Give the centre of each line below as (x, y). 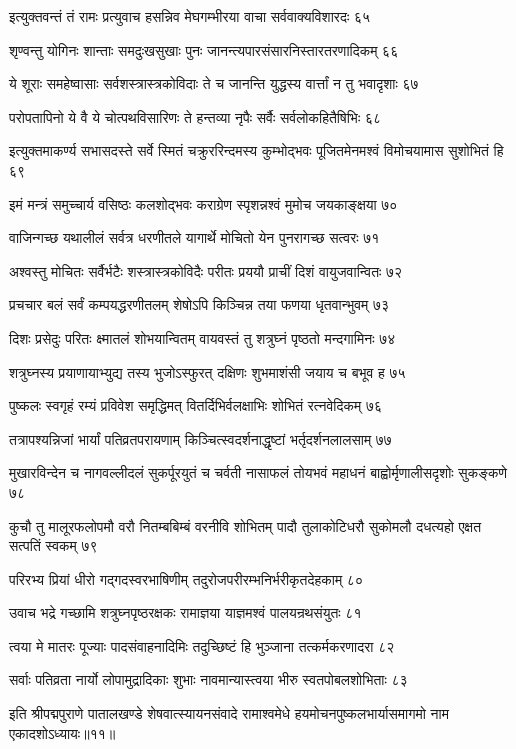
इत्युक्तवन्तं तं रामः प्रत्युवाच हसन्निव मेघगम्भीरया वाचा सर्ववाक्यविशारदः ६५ (190, 16)
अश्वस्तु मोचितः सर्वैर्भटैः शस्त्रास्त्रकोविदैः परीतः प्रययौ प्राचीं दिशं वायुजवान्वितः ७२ (206, 270)
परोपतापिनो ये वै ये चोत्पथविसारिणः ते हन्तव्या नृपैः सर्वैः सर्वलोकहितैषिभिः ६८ (195, 116)
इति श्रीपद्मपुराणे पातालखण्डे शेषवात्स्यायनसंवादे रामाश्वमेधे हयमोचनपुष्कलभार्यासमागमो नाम (229, 713)
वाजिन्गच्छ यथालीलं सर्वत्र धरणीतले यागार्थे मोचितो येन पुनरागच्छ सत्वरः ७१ (194, 237)
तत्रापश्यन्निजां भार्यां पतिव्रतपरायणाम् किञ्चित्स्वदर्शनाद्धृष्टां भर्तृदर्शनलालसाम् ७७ (200, 438)
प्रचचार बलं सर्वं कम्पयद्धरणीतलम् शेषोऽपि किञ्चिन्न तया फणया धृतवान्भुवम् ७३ (199, 304)
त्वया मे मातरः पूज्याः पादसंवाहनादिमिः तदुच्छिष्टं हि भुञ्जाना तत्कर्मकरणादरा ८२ (202, 645)
